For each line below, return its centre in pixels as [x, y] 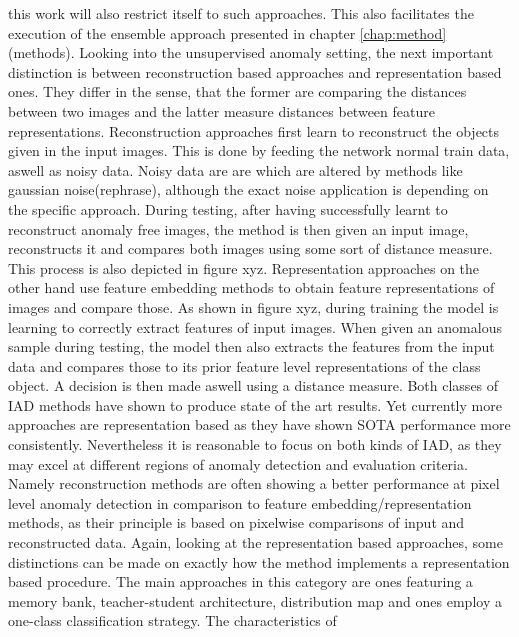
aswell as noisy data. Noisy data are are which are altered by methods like [235, 169]
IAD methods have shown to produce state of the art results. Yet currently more [255, 404]
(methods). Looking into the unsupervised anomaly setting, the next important [251, 52]
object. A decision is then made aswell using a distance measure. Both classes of [253, 385]
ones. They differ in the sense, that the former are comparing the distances [237, 91]
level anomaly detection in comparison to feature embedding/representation [240, 502]
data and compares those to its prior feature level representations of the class [244, 365]
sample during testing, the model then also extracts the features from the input [251, 346]
